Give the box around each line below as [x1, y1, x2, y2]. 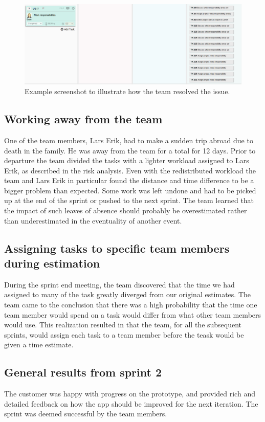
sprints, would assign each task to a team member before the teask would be [4, 329, 244, 340]
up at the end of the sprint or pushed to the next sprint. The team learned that [4, 195, 254, 206]
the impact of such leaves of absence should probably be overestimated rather [4, 205, 247, 216]
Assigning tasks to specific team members [4, 240, 230, 256]
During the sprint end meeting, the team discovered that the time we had [4, 279, 235, 290]
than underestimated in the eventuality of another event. [4, 215, 182, 226]
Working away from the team [4, 111, 163, 127]
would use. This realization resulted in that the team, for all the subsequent [4, 319, 242, 330]
